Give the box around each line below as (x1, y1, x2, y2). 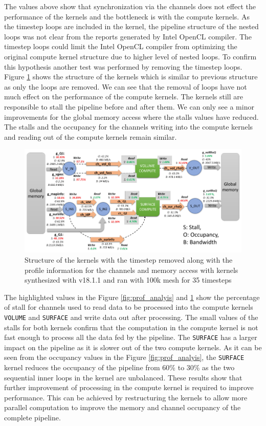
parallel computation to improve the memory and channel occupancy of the (4, 402, 241, 413)
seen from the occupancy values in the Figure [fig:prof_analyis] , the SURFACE (4, 352, 245, 363)
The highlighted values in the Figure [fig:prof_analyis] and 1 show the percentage (4, 291, 260, 302)
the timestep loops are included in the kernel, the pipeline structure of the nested (4, 21, 259, 32)
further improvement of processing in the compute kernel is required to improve (4, 382, 254, 393)
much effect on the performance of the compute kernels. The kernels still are (4, 91, 243, 102)
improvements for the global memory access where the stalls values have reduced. (4, 111, 259, 122)
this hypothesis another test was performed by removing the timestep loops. (4, 61, 242, 72)
